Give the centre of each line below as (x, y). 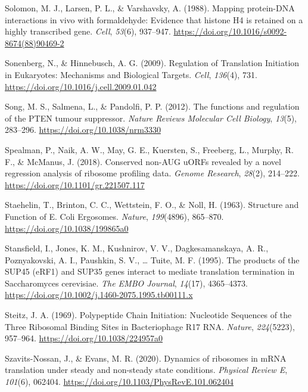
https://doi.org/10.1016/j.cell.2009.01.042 (81, 86)
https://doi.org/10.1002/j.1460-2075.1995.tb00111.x (99, 295)
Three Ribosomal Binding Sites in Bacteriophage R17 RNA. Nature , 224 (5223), (150, 326)
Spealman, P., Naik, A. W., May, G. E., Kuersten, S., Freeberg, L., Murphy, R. (149, 149)
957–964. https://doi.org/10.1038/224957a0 (84, 338)
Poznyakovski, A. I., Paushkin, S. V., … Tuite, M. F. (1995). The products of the (152, 259)
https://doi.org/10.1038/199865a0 (67, 228)
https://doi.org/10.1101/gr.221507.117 (75, 184)
